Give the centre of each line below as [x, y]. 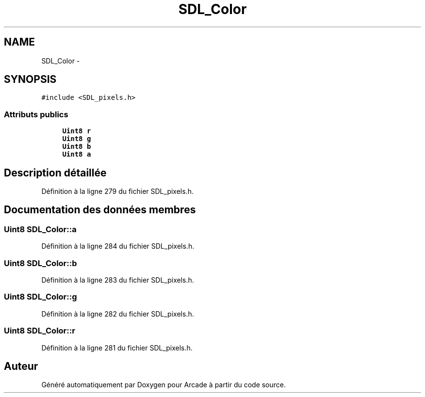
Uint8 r [77, 131]
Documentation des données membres [100, 210]
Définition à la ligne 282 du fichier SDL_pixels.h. [118, 314]
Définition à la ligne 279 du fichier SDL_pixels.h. [117, 191]
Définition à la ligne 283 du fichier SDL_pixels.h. [118, 280]
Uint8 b [77, 147]
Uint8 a [77, 154]
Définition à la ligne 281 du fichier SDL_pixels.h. [117, 348]
